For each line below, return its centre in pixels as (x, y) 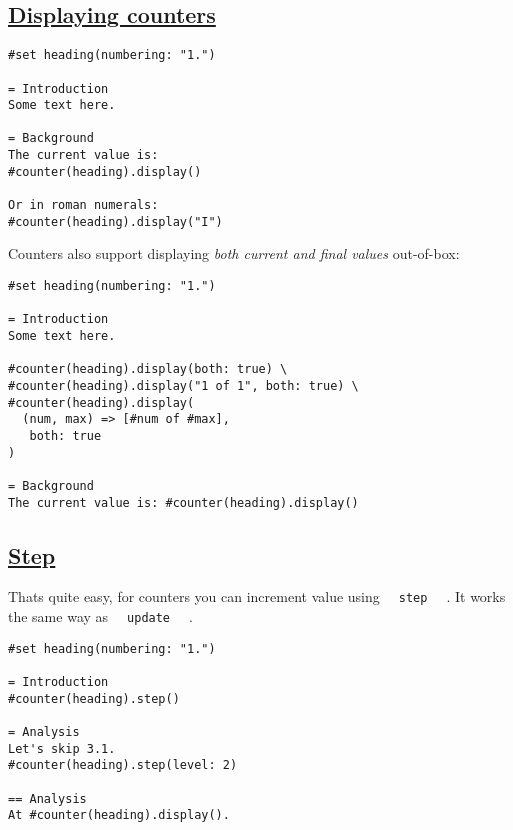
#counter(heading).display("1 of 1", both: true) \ (183, 385)
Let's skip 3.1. (62, 748)
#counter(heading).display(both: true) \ (148, 369)
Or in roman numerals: (83, 205)
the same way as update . (100, 616)
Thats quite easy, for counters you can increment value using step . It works (257, 596)
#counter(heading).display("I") (115, 221)
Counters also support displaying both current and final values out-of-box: (234, 253)
